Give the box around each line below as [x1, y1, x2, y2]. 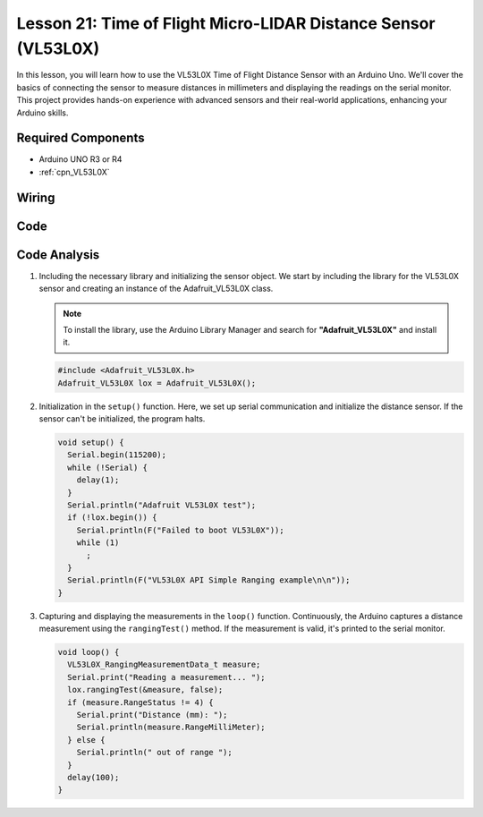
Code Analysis [16, 247, 100, 262]
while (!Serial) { [67, 462, 148, 472]
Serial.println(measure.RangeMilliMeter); [76, 722, 266, 733]
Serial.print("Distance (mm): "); [76, 710, 228, 720]
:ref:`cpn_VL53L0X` [38, 166, 110, 177]
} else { [67, 735, 106, 745]
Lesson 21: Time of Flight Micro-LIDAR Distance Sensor [16, 13, 436, 33]
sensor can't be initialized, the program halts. [38, 413, 206, 424]
